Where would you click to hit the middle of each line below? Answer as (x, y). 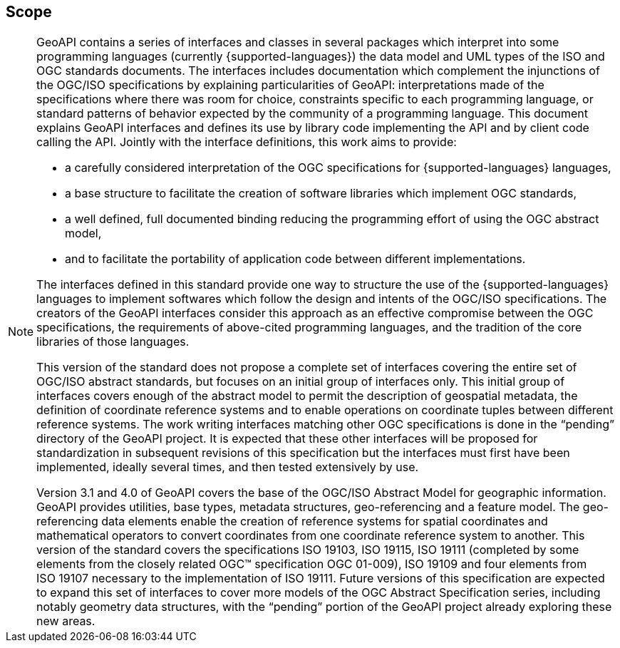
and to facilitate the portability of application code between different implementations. (295, 259)
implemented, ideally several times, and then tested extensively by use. (228, 467)
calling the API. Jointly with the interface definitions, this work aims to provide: (247, 142)
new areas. (66, 621)
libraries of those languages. (113, 342)
